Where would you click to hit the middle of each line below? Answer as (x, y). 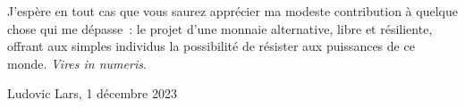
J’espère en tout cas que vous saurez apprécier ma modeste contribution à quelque (232, 11)
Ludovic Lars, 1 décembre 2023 (92, 93)
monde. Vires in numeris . (77, 63)
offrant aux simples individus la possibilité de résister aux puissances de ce (211, 46)
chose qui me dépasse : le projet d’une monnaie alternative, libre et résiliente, (220, 28)
